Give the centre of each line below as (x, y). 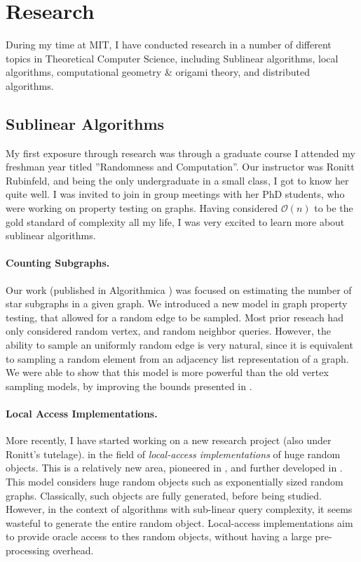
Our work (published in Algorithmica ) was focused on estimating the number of (179, 289)
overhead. (73, 550)
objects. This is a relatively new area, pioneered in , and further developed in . (174, 468)
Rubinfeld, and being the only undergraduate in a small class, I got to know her (177, 180)
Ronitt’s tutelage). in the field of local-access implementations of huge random (173, 454)
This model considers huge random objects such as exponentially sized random (175, 481)
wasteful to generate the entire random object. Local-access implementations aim (179, 522)
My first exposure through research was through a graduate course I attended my (180, 153)
